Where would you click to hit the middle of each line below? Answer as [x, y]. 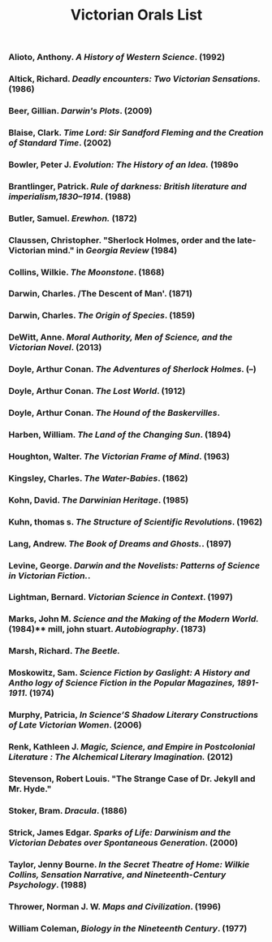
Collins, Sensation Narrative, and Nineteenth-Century [117, 875]
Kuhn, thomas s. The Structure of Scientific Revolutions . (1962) [136, 521]
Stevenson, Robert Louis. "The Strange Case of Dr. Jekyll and [132, 779]
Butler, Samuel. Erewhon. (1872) [73, 218]
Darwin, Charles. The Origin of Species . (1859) [102, 316]
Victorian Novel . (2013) [55, 348]
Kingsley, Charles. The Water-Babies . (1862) [98, 478]
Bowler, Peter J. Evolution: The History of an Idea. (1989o [123, 164]
